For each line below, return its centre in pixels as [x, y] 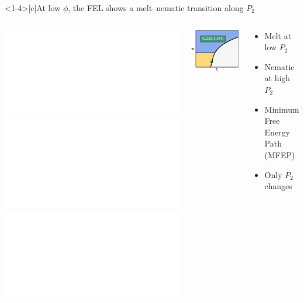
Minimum [282, 109]
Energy [277, 132]
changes [278, 186]
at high [277, 78]
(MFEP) [280, 154]
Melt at [278, 35]
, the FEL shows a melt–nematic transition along [156, 8]
